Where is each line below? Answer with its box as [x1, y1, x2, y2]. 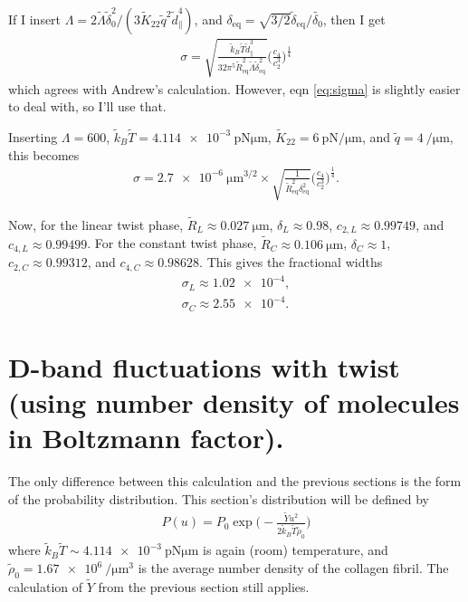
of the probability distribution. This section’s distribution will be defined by [8, 489, 429, 508]
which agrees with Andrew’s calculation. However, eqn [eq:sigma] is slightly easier [8, 79, 461, 98]
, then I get [322, 10, 386, 28]
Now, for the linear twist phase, [8, 215, 184, 234]
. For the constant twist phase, [87, 234, 257, 253]
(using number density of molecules [8, 383, 460, 420]
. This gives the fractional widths [199, 253, 383, 272]
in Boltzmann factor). [8, 419, 284, 456]
